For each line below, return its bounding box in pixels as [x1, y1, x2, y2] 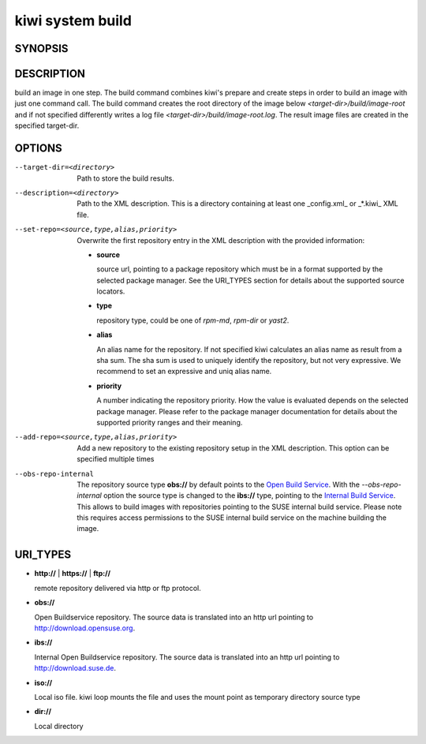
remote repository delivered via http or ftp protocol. [34, 583, 201, 593]
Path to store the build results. [77, 174, 175, 183]
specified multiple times [77, 454, 155, 464]
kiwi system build [14, 12, 132, 29]
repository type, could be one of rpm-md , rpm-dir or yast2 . [96, 316, 290, 325]
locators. [96, 286, 125, 296]
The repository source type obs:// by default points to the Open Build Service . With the [77, 480, 361, 489]
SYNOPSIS [14, 42, 69, 55]
